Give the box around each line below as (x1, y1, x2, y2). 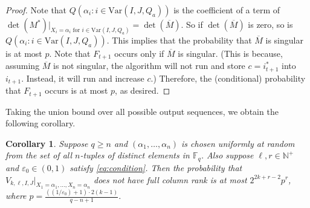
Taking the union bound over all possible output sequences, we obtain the (5, 105, 279, 117)
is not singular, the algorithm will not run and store (53, 59, 245, 72)
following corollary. (5, 117, 76, 129)
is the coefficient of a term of (173, 4, 280, 16)
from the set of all (5, 149, 73, 161)
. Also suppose (201, 149, 254, 161)
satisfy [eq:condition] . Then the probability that (69, 161, 242, 174)
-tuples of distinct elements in (80, 149, 190, 161)
